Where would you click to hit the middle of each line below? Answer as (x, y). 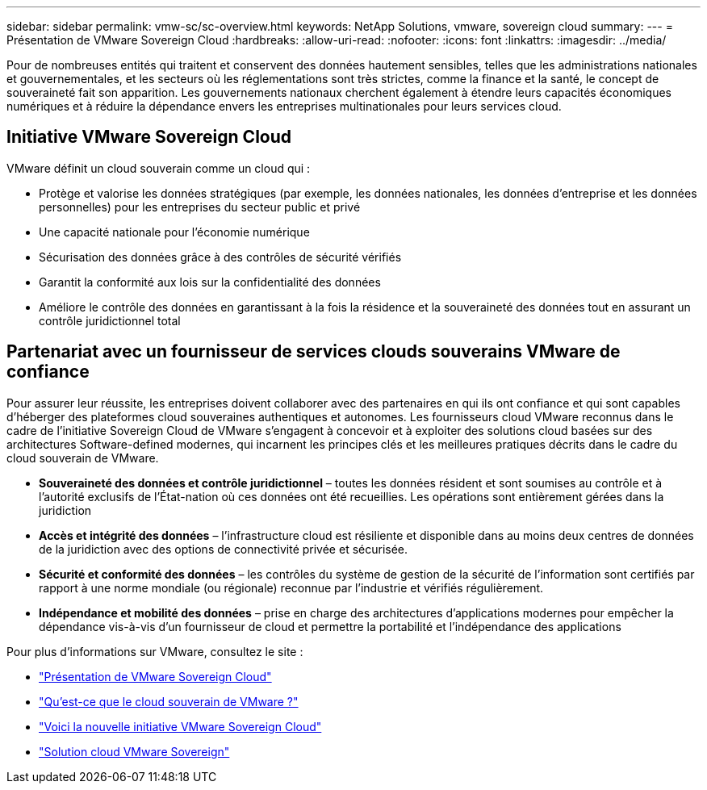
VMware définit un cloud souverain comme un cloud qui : (159, 168)
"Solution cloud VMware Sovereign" (134, 751)
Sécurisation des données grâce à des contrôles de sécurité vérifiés (220, 257)
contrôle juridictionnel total (110, 320)
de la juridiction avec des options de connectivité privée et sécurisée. (224, 549)
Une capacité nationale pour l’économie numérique (174, 232)
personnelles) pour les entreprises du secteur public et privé (200, 207)
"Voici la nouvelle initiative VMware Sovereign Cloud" (180, 726)
